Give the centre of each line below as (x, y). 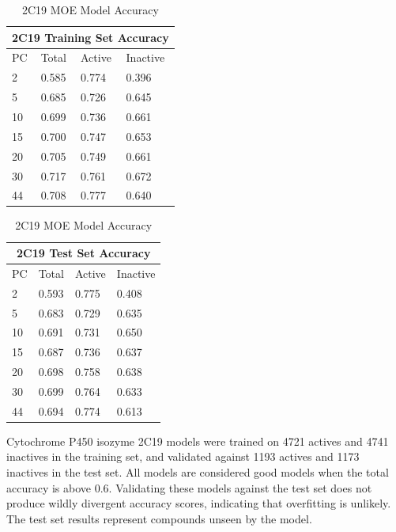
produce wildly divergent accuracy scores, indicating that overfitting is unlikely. (199, 503)
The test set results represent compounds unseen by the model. (159, 518)
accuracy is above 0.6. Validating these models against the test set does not (189, 487)
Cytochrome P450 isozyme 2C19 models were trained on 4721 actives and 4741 (198, 441)
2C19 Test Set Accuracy (84, 253)
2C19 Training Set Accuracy (91, 37)
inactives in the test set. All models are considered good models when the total (198, 472)
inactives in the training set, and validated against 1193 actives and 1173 (183, 456)
